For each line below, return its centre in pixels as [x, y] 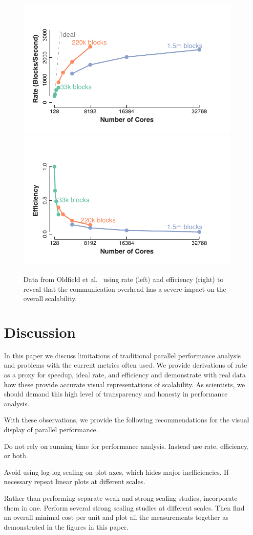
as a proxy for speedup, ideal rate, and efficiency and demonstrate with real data [125, 374]
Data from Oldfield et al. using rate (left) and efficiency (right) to [124, 279]
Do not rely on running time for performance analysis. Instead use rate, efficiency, [126, 446]
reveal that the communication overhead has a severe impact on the [125, 289]
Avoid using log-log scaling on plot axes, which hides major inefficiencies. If [116, 472]
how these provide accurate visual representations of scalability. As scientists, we [125, 384]
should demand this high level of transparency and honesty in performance [116, 394]
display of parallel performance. [51, 429]
